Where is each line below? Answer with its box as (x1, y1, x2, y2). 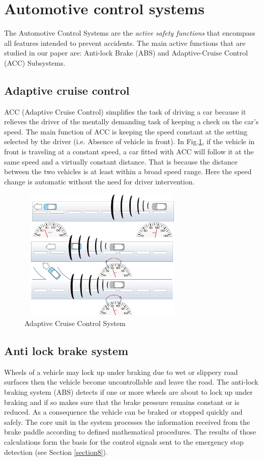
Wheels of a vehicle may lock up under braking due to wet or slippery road (4, 366, 238, 377)
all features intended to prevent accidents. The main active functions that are (4, 37, 246, 48)
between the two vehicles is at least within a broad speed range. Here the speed (4, 166, 252, 177)
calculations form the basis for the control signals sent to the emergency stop (4, 437, 244, 447)
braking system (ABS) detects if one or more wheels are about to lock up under (4, 387, 253, 397)
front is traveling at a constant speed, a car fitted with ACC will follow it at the (4, 146, 254, 157)
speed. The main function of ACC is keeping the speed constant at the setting (4, 126, 248, 137)
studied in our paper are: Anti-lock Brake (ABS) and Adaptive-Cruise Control (4, 47, 248, 58)
